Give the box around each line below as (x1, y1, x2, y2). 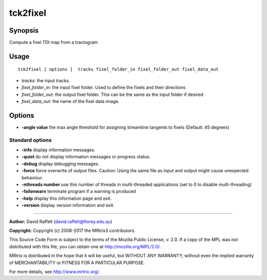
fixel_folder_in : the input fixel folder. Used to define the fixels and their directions (21, 85, 185, 91)
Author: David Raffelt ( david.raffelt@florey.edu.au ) (9, 218, 112, 225)
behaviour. (21, 175, 44, 181)
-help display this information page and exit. (21, 195, 112, 201)
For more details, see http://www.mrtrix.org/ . (9, 269, 100, 275)
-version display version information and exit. (21, 202, 115, 208)
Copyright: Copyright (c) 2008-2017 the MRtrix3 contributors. (9, 228, 136, 233)
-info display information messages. (21, 147, 95, 153)
